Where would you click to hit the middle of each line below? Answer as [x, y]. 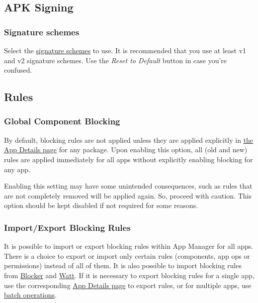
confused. [18, 70]
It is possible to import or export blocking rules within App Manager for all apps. [129, 246]
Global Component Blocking [62, 121]
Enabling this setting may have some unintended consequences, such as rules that [128, 186]
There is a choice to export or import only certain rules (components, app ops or [127, 255]
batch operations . [30, 295]
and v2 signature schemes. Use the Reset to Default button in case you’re [116, 60]
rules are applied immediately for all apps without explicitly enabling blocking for [129, 159]
